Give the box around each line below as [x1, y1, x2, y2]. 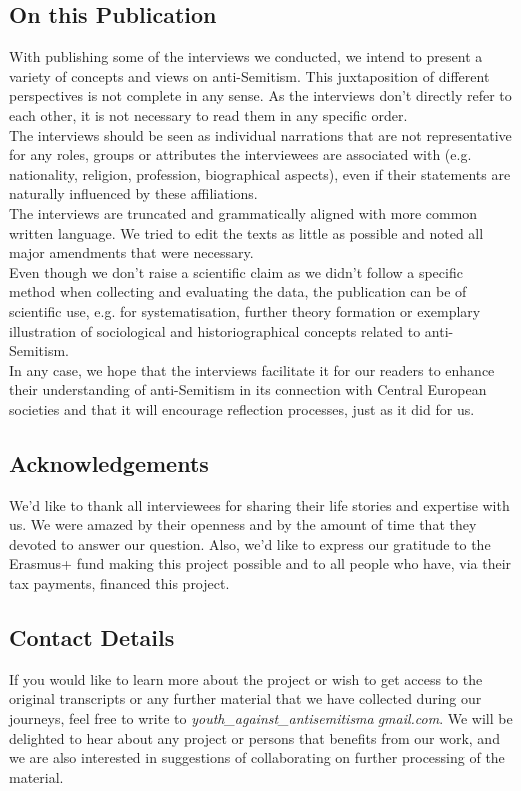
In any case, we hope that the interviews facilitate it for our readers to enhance [9, 359, 495, 380]
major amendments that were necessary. [9, 242, 254, 263]
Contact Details [9, 622, 175, 653]
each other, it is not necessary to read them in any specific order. [9, 104, 408, 125]
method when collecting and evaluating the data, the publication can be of [9, 281, 467, 302]
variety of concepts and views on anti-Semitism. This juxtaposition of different [9, 65, 490, 86]
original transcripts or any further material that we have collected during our [9, 688, 482, 709]
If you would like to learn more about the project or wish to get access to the [9, 668, 483, 689]
